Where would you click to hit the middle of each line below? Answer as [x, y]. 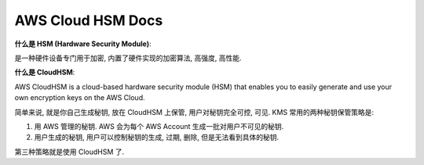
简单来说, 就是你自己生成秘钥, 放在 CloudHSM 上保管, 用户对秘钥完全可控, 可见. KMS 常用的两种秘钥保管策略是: [194, 112]
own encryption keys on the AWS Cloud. [80, 98]
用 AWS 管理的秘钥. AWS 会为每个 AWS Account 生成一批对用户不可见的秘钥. [159, 126]
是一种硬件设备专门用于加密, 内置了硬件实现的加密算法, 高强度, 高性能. [128, 58]
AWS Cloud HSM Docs [89, 20]
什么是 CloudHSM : [45, 72]
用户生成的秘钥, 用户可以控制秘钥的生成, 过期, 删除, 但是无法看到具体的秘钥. [156, 138]
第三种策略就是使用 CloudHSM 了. [69, 152]
